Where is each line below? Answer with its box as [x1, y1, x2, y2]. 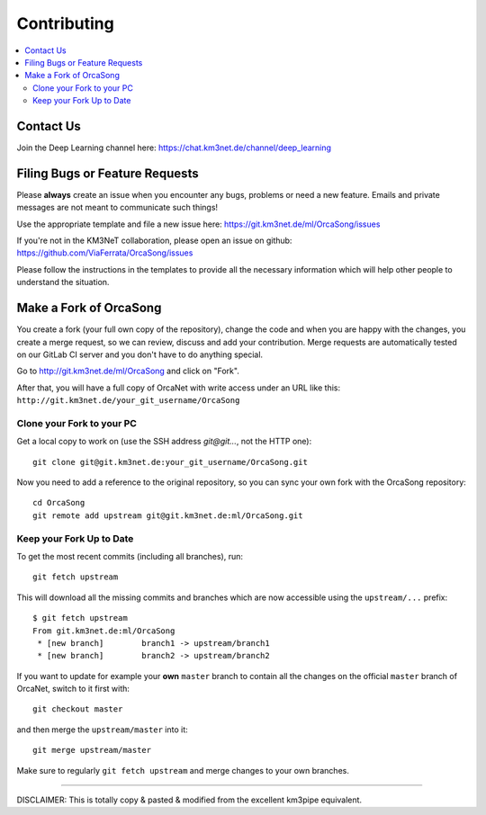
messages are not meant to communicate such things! [16, 202, 219, 213]
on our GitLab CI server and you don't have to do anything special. [16, 349, 264, 360]
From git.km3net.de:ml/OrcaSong [32, 625, 175, 636]
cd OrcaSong [32, 497, 85, 508]
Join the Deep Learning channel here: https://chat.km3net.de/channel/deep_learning [16, 142, 332, 153]
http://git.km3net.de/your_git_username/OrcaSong [16, 396, 240, 406]
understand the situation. [16, 277, 110, 288]
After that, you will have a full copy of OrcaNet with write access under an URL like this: [16, 382, 341, 393]
